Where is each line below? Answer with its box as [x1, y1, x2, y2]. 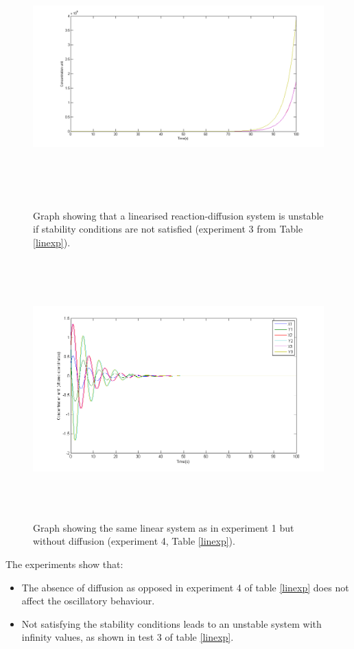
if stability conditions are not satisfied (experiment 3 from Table [33, 222, 303, 236]
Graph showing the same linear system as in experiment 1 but [33, 520, 294, 534]
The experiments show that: [5, 557, 123, 571]
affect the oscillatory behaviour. [21, 593, 155, 608]
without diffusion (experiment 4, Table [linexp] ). [33, 534, 235, 548]
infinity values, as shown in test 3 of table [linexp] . [21, 630, 234, 644]
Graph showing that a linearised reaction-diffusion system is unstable [33, 208, 324, 222]
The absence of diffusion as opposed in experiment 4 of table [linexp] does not [21, 580, 349, 594]
